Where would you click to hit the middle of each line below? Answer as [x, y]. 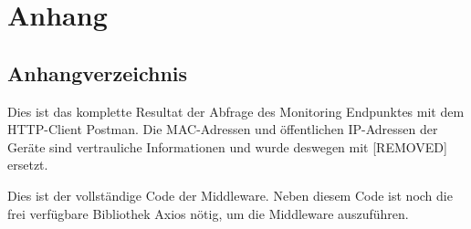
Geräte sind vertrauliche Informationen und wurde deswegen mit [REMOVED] [227, 146]
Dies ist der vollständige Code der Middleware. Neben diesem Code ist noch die [230, 195]
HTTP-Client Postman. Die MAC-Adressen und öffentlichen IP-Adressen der [223, 129]
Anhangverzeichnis [98, 73]
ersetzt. [28, 165]
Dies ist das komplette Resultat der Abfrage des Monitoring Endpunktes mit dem [236, 111]
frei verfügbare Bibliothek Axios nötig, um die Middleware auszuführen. [208, 213]
